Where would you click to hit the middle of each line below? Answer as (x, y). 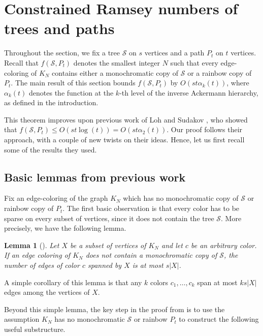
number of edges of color (42, 265)
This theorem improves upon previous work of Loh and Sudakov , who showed (126, 119)
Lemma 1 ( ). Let (32, 245)
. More (231, 218)
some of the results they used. (51, 149)
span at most (217, 282)
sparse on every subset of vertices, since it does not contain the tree (109, 218)
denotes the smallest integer (117, 62)
